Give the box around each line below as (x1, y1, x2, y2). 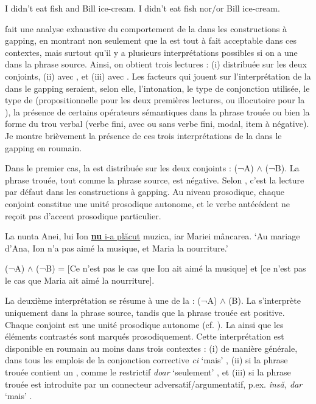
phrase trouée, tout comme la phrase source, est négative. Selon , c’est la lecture (5, 173, 304, 186)
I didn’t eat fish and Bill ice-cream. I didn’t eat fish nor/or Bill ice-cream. (5, 2, 280, 14)
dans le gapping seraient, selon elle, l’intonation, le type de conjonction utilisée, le (5, 81, 310, 94)
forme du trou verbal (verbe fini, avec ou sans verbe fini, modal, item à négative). (5, 117, 309, 130)
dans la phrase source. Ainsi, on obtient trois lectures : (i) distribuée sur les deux (5, 58, 307, 70)
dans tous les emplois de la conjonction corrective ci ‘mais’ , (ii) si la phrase (5, 354, 288, 366)
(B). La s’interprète (228, 294, 301, 307)
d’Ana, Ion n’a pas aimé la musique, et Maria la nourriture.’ (5, 241, 228, 254)
